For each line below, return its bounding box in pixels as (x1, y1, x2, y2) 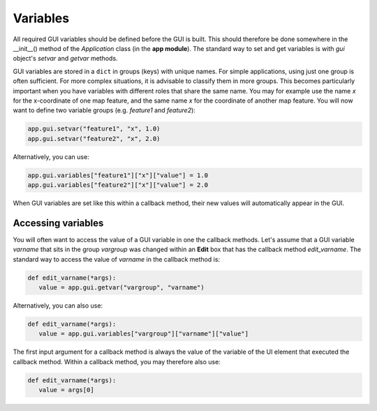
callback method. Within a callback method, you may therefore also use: (13, 357, 221, 366)
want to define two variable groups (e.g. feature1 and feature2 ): (13, 106, 195, 114)
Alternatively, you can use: (13, 152, 90, 160)
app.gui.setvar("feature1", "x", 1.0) (27, 125, 161, 133)
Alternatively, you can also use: (13, 301, 103, 310)
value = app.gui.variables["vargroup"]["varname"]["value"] (38, 330, 249, 338)
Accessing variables (13, 217, 104, 229)
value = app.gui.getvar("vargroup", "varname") (38, 283, 205, 292)
